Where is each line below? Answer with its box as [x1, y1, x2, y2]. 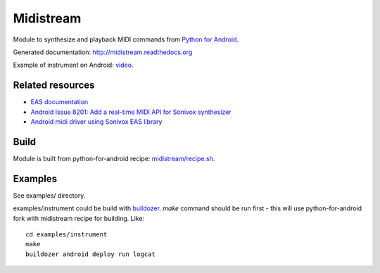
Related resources [13, 80, 95, 91]
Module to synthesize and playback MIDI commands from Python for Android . [13, 35, 239, 44]
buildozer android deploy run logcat [25, 250, 156, 258]
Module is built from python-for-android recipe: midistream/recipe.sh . [13, 154, 215, 163]
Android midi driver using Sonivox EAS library [30, 118, 163, 126]
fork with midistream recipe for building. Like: [13, 214, 144, 222]
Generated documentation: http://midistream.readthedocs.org [13, 48, 193, 56]
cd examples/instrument [25, 231, 108, 239]
